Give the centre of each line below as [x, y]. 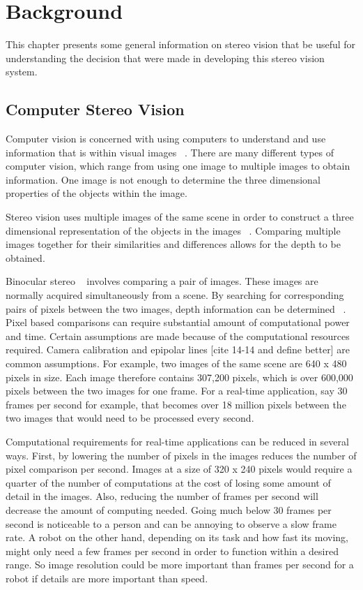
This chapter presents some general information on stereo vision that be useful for [181, 44]
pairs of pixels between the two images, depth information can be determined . [176, 308]
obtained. [25, 257]
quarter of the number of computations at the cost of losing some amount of [168, 482]
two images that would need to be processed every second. [130, 418]
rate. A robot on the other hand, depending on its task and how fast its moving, [177, 537]
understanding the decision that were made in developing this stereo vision [165, 58]
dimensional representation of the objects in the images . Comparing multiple [173, 230]
